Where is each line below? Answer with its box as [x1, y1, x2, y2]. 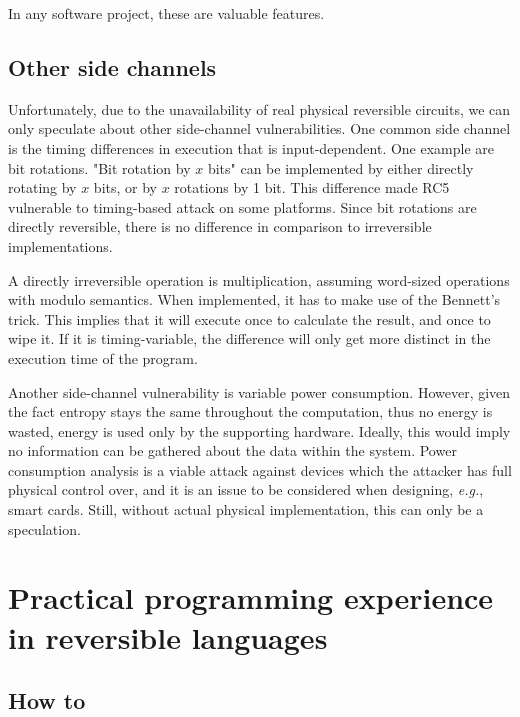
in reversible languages [8, 616, 328, 657]
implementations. [8, 235, 113, 256]
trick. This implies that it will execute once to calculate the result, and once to [8, 308, 491, 329]
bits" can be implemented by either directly [207, 157, 474, 178]
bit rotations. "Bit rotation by [8, 157, 191, 178]
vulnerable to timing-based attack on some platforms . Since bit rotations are [8, 196, 477, 217]
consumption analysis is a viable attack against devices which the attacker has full [8, 459, 512, 480]
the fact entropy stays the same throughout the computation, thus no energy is [8, 401, 493, 422]
